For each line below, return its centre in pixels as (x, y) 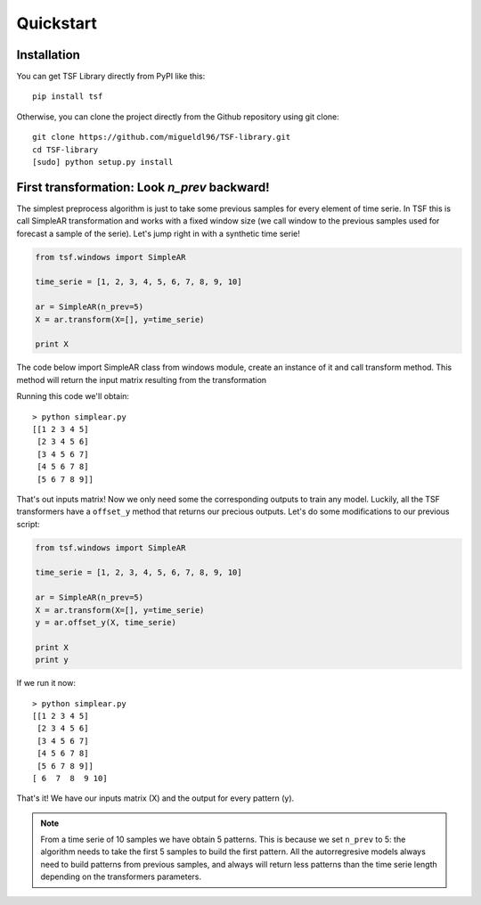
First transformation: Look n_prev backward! (143, 187)
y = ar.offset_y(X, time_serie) (106, 623)
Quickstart (57, 23)
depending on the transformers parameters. (121, 876)
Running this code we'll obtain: (73, 396)
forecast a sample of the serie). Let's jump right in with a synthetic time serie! (158, 233)
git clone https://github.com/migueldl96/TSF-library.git (162, 137)
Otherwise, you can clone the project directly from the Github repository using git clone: (178, 117)
